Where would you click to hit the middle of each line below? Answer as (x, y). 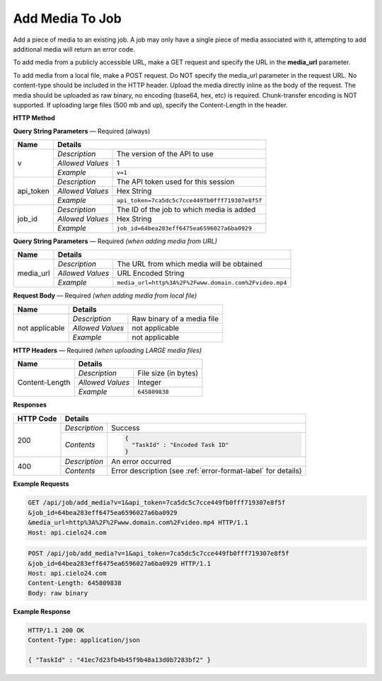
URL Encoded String (151, 274)
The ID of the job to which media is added (186, 210)
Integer (150, 383)
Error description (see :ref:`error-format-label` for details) (206, 471)
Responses (30, 405)
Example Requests (41, 484)
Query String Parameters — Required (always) (82, 131)
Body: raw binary (58, 593)
